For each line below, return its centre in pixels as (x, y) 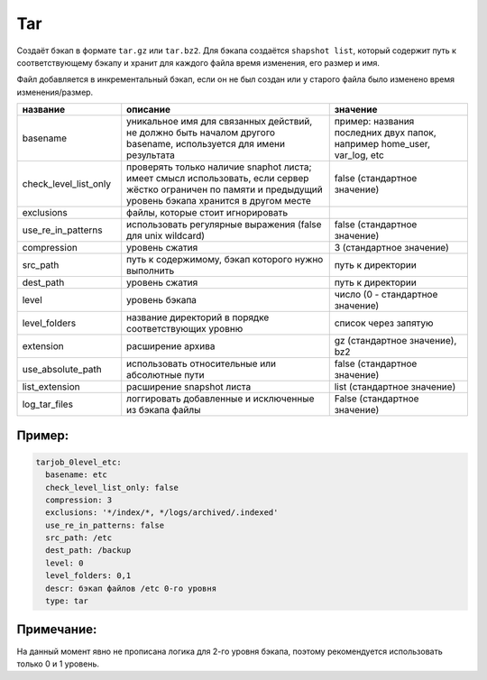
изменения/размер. (55, 92)
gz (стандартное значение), (395, 341)
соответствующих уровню (185, 329)
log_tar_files (48, 404)
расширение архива (171, 346)
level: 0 (64, 563)
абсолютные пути (165, 375)
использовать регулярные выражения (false (224, 225)
